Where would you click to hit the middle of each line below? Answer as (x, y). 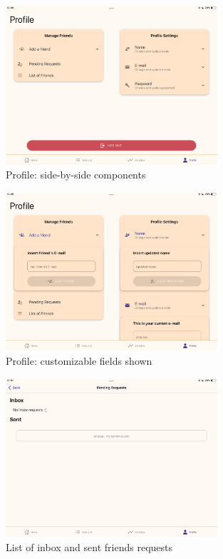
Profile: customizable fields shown (79, 360)
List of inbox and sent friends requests (89, 547)
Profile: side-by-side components (76, 175)
